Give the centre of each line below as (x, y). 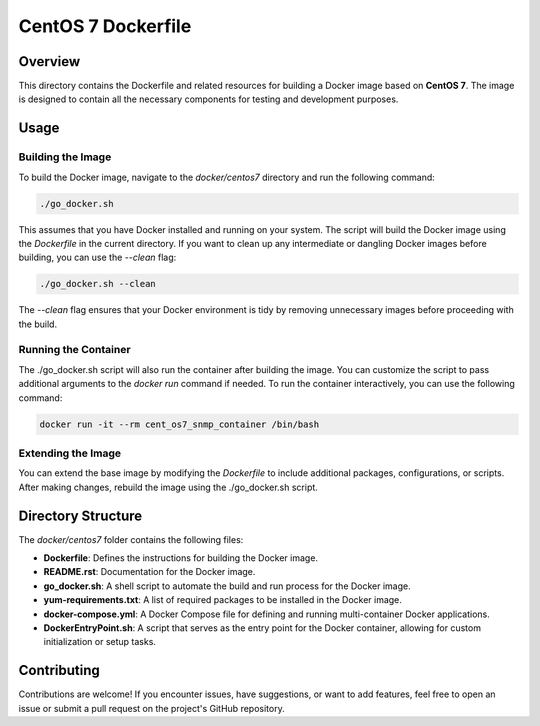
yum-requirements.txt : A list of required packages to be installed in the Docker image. (222, 600)
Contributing (59, 670)
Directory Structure (80, 515)
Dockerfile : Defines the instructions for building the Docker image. (181, 558)
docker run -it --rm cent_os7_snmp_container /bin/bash (179, 424)
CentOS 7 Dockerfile (105, 26)
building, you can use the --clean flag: (97, 257)
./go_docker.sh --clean (98, 284)
